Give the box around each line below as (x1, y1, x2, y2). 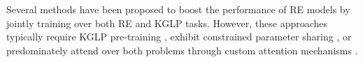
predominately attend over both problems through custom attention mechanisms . (6, 42, 358, 57)
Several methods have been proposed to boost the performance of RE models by (6, 2, 350, 16)
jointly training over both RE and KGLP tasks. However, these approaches (6, 15, 328, 30)
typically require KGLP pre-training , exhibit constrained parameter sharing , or (6, 29, 352, 44)
